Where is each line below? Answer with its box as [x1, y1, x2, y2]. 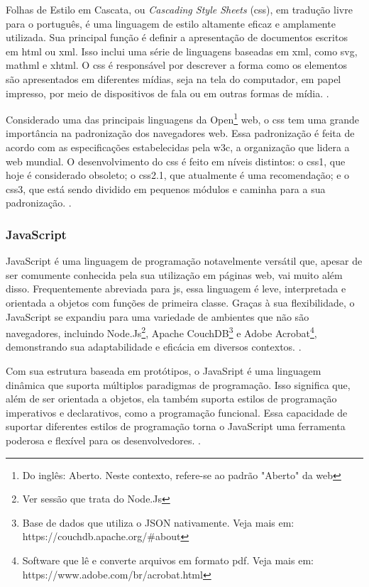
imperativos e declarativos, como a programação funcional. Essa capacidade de [6, 405, 348, 419]
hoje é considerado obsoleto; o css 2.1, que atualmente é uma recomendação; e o [6, 168, 350, 182]
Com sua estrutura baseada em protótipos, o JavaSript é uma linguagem [6, 363, 321, 378]
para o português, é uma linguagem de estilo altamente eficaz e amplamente [6, 16, 336, 31]
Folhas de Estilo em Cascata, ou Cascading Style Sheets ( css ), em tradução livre [6, 2, 353, 16]
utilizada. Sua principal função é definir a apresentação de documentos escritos [6, 30, 348, 45]
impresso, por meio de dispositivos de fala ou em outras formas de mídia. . [6, 85, 329, 100]
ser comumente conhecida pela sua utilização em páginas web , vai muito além [6, 267, 343, 282]
